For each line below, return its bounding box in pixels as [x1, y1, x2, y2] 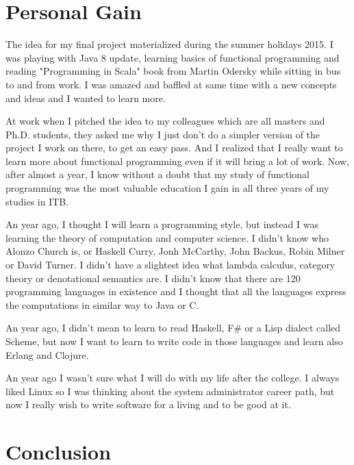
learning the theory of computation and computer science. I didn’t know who [5, 230, 329, 244]
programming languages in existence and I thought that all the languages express [5, 284, 346, 299]
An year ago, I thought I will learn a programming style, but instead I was [5, 217, 318, 231]
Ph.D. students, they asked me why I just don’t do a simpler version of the [5, 127, 320, 141]
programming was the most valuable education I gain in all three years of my [5, 181, 329, 195]
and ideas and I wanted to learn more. [5, 90, 166, 105]
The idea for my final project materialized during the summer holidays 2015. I [5, 37, 333, 51]
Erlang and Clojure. [5, 347, 89, 362]
